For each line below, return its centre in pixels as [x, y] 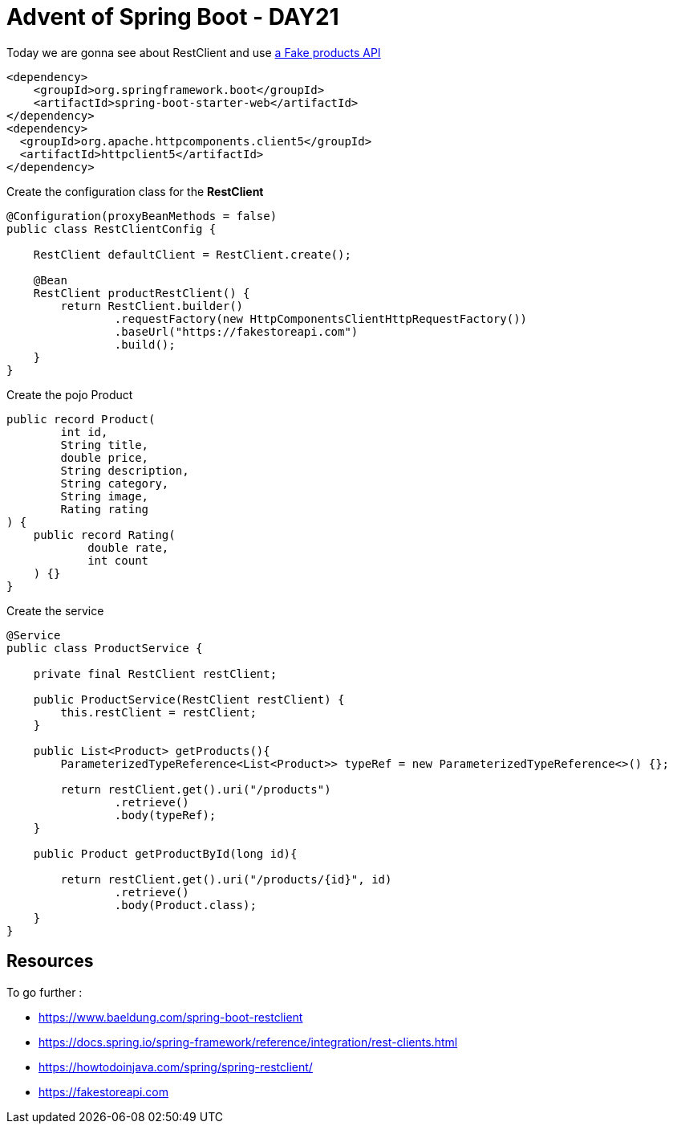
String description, [125, 470]
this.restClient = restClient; [158, 712]
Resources [50, 961]
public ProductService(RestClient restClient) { [189, 699]
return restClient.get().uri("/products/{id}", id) [226, 879]
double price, [105, 457]
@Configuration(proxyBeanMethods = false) [142, 216]
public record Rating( [104, 534]
